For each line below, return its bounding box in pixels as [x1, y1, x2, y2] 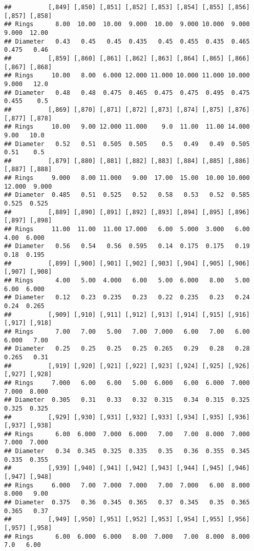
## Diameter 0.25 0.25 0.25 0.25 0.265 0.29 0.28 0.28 [4, 345, 250, 353]
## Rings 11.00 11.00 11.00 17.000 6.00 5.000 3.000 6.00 [4, 226, 250, 233]
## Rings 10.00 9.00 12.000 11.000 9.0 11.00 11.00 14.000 [4, 123, 250, 131]
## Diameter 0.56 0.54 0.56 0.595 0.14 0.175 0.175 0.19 [4, 242, 250, 250]
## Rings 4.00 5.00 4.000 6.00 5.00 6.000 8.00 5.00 [4, 277, 250, 284]
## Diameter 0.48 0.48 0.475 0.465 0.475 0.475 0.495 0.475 [4, 89, 250, 96]
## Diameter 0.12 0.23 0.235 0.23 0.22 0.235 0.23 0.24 [4, 294, 250, 301]
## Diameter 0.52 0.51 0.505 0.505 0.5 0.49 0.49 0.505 [4, 140, 250, 148]
